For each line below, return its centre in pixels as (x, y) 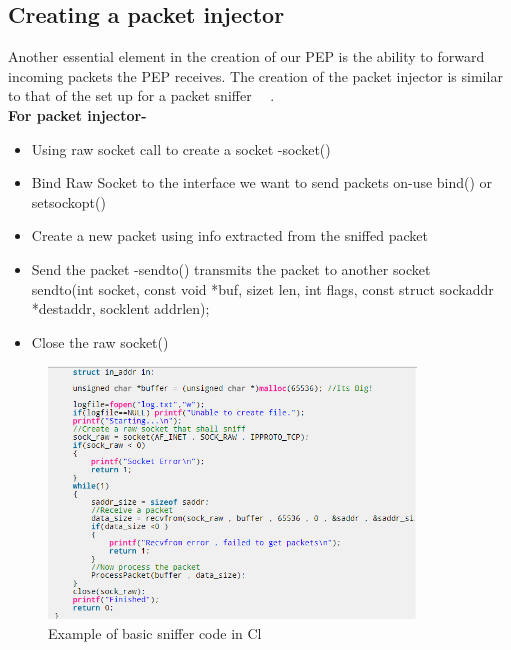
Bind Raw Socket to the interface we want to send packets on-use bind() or (262, 182)
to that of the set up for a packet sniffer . (141, 95)
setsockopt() (68, 201)
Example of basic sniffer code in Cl (155, 632)
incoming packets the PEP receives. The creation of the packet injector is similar (255, 75)
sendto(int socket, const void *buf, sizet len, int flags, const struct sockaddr (262, 288)
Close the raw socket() (100, 341)
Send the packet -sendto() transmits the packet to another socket (231, 268)
